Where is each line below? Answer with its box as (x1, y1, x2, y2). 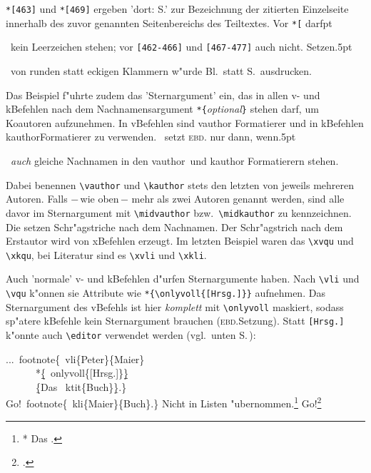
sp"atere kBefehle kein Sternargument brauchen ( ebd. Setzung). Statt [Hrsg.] (6, 313, 345, 328)
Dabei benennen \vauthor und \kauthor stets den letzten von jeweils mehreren (6, 177, 354, 192)
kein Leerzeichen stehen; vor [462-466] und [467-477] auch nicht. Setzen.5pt (10, 39, 352, 54)
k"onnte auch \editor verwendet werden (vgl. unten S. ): (6, 327, 256, 342)
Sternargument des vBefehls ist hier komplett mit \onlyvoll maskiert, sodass (6, 299, 344, 314)
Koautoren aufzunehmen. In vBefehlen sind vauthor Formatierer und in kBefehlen (6, 115, 364, 130)
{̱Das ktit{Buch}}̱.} (35, 379, 127, 394)
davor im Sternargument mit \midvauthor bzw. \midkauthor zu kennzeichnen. (6, 205, 352, 220)
